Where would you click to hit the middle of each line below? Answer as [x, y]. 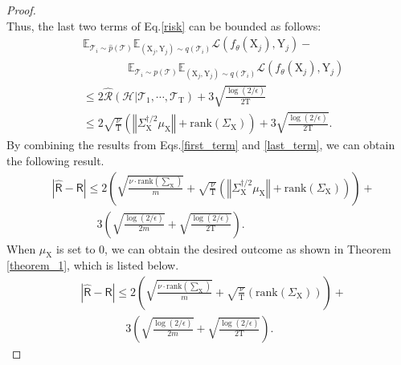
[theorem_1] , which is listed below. [93, 265]
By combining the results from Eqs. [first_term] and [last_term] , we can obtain [201, 145]
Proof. [21, 10]
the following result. [55, 160]
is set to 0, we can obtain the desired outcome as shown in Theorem [224, 248]
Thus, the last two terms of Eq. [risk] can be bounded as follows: [164, 25]
